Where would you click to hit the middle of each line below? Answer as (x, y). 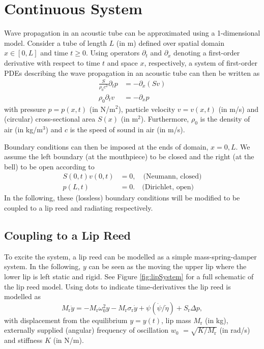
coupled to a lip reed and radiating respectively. (79, 207)
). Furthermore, (165, 119)
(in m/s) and (239, 109)
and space (122, 62)
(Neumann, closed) (172, 177)
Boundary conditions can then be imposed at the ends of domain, (106, 146)
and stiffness (23, 340)
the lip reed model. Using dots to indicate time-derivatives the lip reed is (118, 286)
